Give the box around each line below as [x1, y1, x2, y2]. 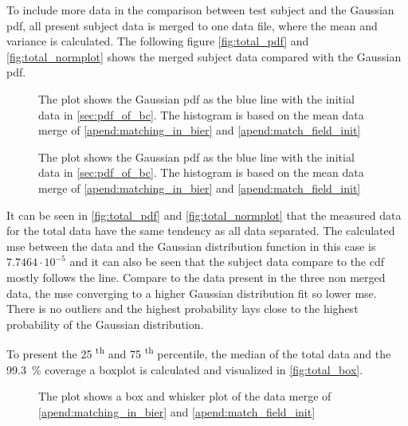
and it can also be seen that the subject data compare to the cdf [69, 253, 385, 270]
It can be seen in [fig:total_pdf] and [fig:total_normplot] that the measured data [6, 206, 402, 223]
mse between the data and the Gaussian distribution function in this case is [6, 237, 376, 254]
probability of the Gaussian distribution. [6, 315, 204, 332]
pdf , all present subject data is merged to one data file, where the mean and [6, 17, 378, 33]
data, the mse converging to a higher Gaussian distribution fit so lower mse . [6, 284, 377, 301]
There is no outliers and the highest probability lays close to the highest [6, 300, 359, 317]
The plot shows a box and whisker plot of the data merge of [38, 388, 331, 405]
